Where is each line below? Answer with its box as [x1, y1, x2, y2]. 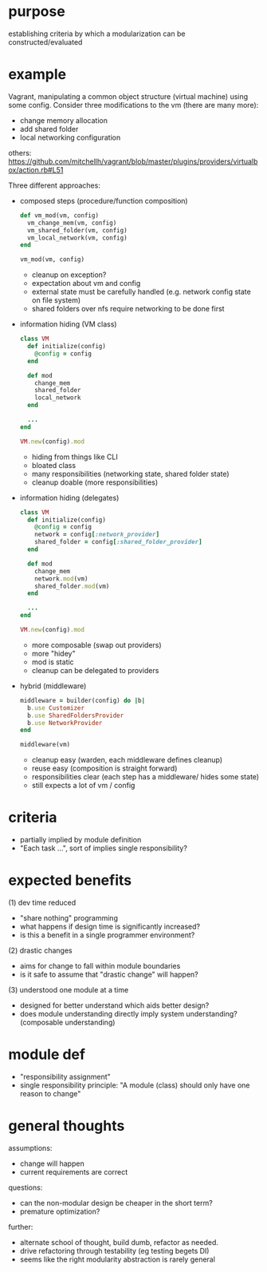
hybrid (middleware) [19, 681, 87, 691]
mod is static [31, 657, 74, 667]
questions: [8, 1183, 43, 1192]
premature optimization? [19, 1207, 100, 1216]
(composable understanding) [19, 1017, 116, 1027]
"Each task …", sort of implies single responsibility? [19, 843, 187, 853]
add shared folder [19, 124, 79, 133]
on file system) [31, 295, 81, 305]
